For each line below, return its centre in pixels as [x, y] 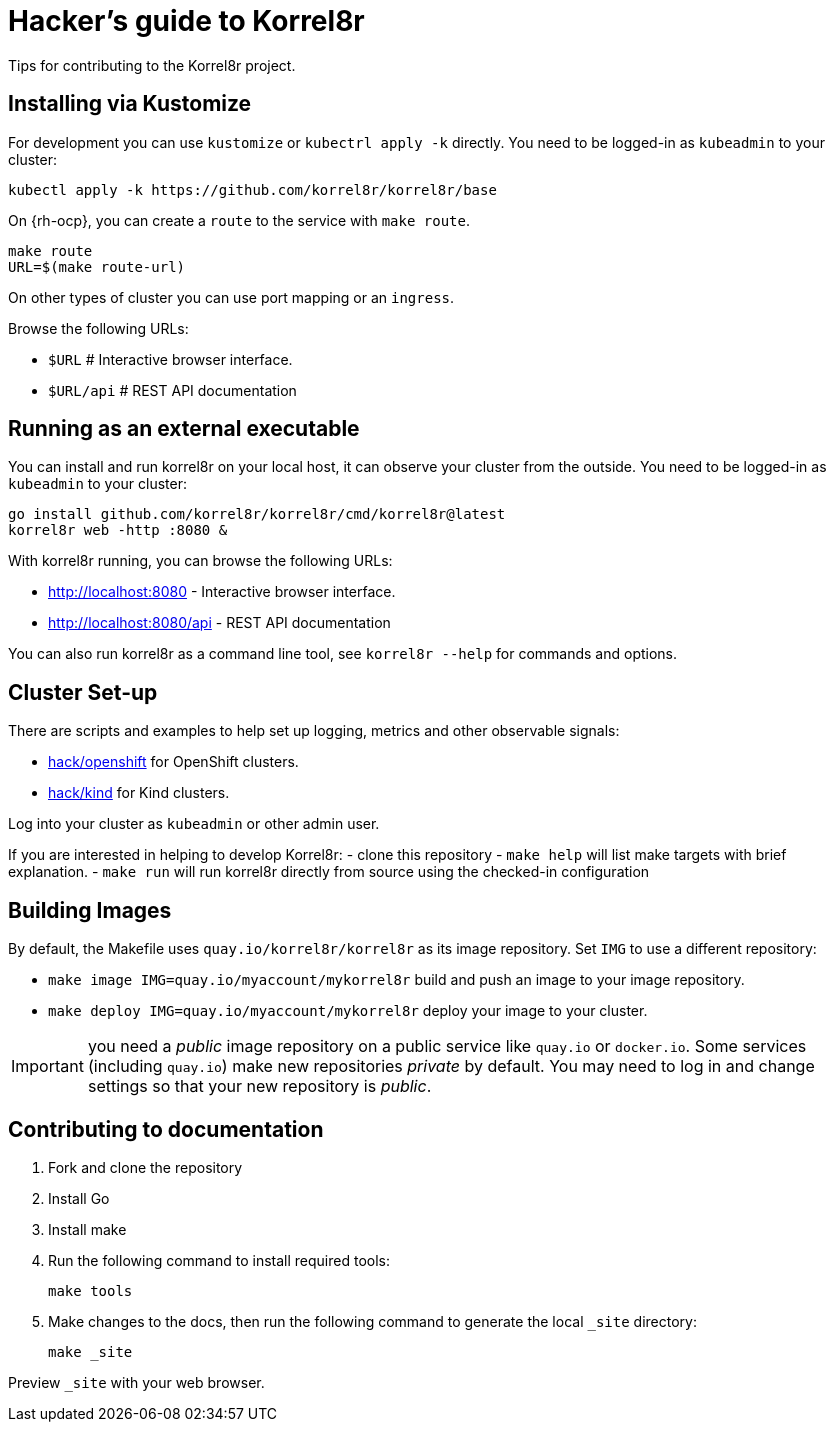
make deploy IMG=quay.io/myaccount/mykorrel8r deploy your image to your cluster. [348, 1011]
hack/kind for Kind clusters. [139, 793]
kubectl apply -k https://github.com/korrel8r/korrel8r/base [252, 189]
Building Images [90, 910]
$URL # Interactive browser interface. [170, 359]
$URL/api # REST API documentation [172, 390]
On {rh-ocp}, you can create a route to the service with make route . [239, 220]
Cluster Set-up [83, 692]
